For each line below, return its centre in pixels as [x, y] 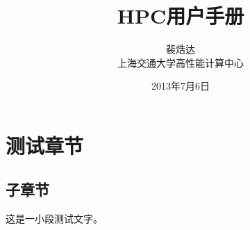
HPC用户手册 [181, 16]
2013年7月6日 [181, 86]
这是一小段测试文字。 [54, 219]
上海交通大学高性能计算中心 [181, 62]
